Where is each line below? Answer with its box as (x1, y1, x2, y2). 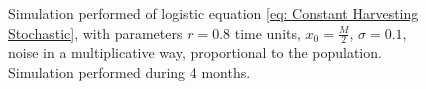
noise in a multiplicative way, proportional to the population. (8, 42, 382, 63)
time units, (234, 22, 301, 43)
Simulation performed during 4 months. (8, 62, 251, 83)
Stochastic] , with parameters (8, 22, 183, 43)
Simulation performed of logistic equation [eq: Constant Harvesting (8, 3, 419, 23)
